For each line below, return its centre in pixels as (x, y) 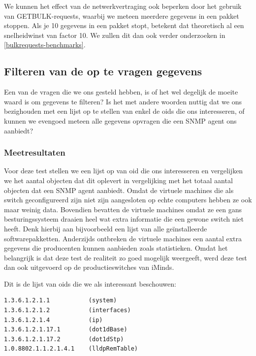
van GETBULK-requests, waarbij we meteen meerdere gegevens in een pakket (122, 16)
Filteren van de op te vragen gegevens (103, 71)
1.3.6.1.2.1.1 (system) (61, 301)
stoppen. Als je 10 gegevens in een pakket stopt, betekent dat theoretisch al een (124, 25)
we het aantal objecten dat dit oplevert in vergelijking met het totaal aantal (118, 180)
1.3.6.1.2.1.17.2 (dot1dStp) (64, 339)
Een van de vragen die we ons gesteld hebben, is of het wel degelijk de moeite (121, 92)
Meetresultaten (35, 152)
